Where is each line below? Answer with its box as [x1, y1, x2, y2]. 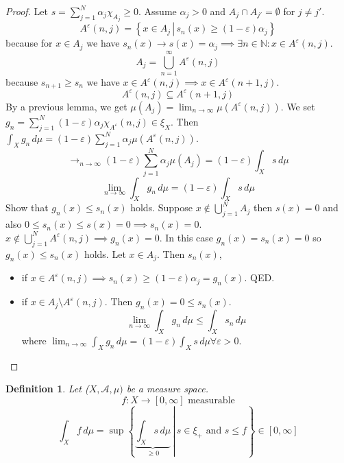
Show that [5, 200, 49, 215]
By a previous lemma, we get [5, 99, 127, 113]
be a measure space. [126, 381, 209, 396]
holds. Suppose [130, 200, 193, 215]
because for [5, 36, 53, 50]
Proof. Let [5, 4, 48, 18]
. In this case [159, 230, 214, 244]
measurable [188, 395, 235, 405]
